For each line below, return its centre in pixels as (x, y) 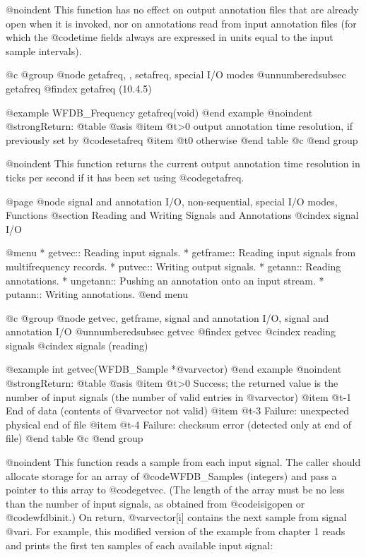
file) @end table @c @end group (75, 438)
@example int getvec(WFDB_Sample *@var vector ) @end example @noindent (174, 369)
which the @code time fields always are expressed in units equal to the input (170, 37)
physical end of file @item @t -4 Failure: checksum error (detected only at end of (178, 424)
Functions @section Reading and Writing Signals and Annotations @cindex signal (182, 215)
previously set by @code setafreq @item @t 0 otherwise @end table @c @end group (182, 139)
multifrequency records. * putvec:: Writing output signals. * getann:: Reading (173, 266)
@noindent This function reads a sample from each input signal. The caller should (183, 462)
